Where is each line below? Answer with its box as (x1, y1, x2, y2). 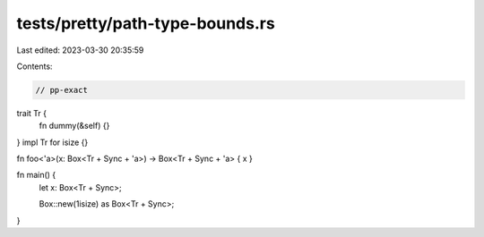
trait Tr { (16, 107, 48, 118)
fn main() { (16, 170, 56, 181)
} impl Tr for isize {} (16, 137, 89, 148)
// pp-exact (35, 85, 89, 95)
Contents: (16, 61, 53, 72)
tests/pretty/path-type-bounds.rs (16, 13, 275, 33)
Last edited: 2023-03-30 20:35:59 (16, 45, 144, 55)
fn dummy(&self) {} (39, 121, 110, 131)
